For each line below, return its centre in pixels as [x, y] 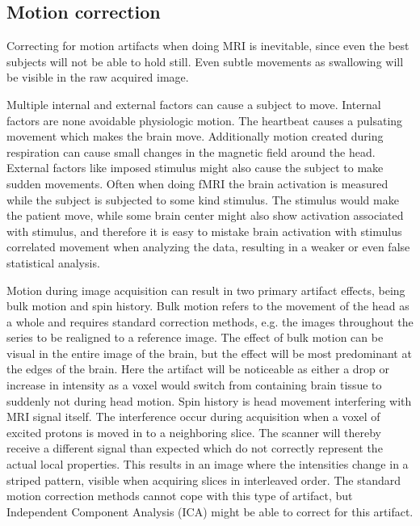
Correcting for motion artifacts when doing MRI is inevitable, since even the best [208, 46]
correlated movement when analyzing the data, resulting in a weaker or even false [208, 247]
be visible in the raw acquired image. [98, 77]
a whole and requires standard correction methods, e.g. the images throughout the [210, 321]
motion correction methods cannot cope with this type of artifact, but [180, 496]
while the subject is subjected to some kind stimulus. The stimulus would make [203, 199]
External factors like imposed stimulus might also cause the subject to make [195, 168]
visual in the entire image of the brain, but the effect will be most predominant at [209, 353]
